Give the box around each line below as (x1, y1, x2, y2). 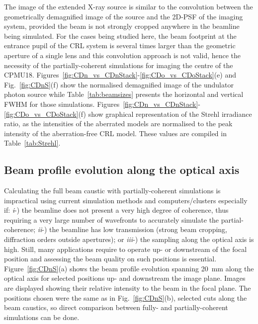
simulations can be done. (4, 312, 80, 322)
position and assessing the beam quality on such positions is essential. (4, 253, 217, 264)
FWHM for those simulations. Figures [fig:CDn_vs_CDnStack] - (4, 98, 200, 109)
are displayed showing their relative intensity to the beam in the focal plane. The (4, 283, 251, 293)
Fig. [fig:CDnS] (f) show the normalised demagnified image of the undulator (4, 79, 234, 89)
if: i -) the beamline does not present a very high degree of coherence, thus (4, 205, 229, 215)
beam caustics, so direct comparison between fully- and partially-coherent (4, 302, 228, 313)
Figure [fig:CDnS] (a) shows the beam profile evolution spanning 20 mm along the (4, 263, 254, 273)
